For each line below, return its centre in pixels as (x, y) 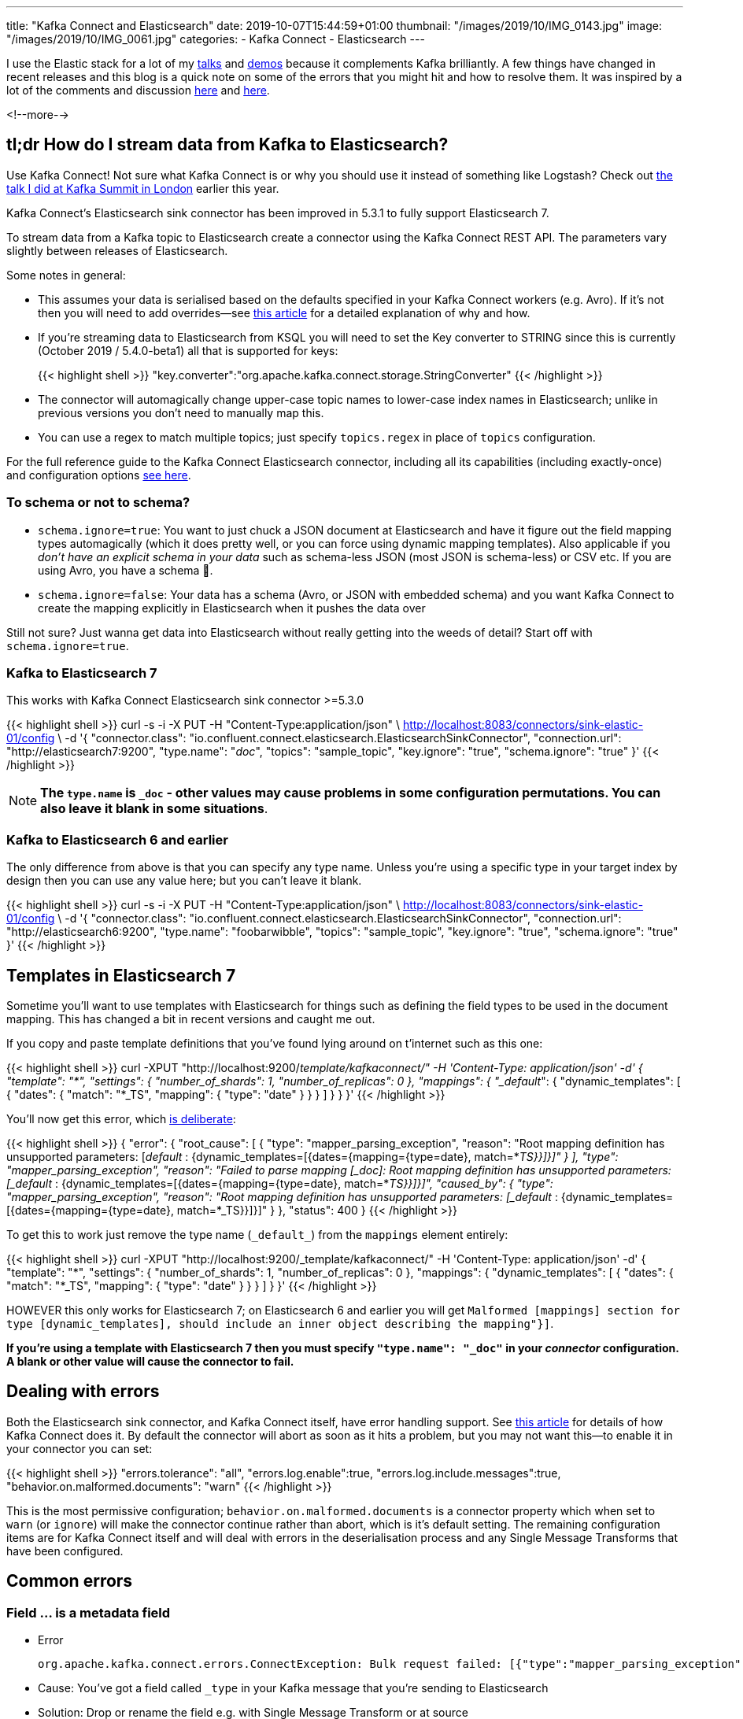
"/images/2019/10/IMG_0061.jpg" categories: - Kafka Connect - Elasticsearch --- (216, 39)
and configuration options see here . (99, 475)
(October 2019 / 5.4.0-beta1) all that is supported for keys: (188, 350)
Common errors (70, 1581)
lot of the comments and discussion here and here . (138, 90)
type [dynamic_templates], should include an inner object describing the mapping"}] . (280, 1323)
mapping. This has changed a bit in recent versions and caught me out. (191, 1018)
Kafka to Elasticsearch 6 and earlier (117, 839)
